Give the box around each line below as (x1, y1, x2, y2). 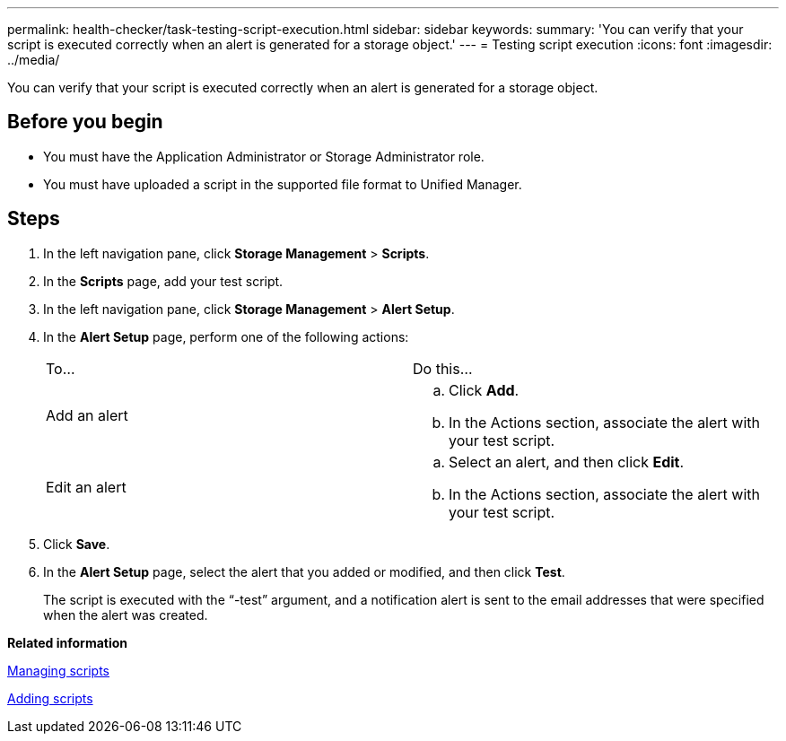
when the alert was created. (43, 606, 208, 623)
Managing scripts (7, 662, 110, 678)
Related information (7, 634, 128, 650)
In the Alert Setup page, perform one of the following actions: (43, 328, 409, 344)
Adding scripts (7, 690, 93, 706)
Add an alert (46, 405, 128, 424)
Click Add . (449, 380, 520, 399)
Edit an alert (46, 477, 127, 496)
